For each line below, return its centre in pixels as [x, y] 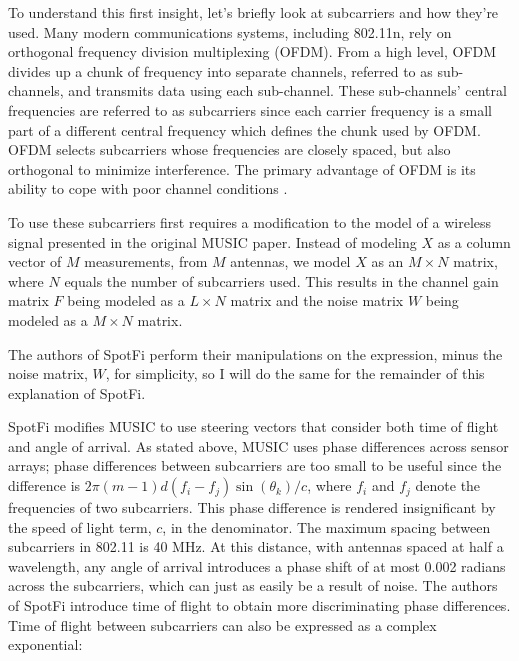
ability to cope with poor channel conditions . [148, 188]
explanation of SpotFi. [77, 392]
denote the [448, 485]
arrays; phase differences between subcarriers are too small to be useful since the [255, 465]
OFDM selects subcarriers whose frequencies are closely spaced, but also [229, 149]
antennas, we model [290, 261]
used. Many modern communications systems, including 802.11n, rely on [230, 31]
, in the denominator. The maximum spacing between [326, 526]
